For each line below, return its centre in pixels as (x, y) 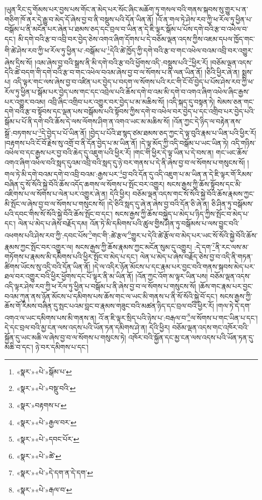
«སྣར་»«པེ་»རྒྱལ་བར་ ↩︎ (47, 422)
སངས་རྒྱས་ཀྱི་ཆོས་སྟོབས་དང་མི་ (204, 184)
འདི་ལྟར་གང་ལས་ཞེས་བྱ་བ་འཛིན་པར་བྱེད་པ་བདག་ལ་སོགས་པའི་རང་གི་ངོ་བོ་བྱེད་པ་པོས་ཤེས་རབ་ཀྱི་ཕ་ (134, 82)
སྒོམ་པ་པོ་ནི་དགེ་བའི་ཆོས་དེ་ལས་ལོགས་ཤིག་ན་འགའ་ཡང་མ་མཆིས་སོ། (87, 121)
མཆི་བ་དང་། (19, 347)
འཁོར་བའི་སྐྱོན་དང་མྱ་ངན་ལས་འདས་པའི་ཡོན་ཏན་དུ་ (191, 337)
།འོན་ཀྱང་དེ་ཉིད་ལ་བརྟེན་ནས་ (207, 121)
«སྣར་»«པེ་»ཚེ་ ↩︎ (39, 456)
